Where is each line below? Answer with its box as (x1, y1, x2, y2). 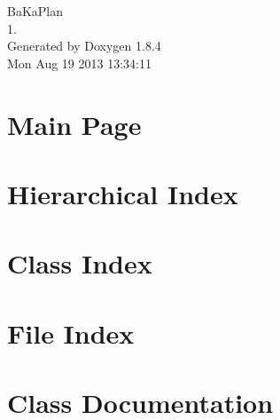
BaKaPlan (7, 2, 64, 20)
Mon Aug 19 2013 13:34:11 (7, 53, 152, 72)
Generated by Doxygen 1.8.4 (7, 36, 161, 55)
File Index (7, 314, 135, 351)
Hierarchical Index (7, 175, 238, 211)
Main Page (7, 106, 142, 142)
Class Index (7, 245, 152, 281)
